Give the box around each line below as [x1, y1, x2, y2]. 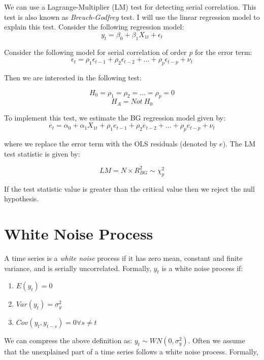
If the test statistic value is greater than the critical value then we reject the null [4, 183, 255, 194]
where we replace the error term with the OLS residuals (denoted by [4, 138, 217, 149]
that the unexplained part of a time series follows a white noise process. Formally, [4, 346, 258, 357]
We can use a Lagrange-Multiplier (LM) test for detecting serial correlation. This [4, 2, 256, 12]
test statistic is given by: [4, 148, 80, 159]
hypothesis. [4, 193, 39, 204]
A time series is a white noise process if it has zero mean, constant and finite [4, 253, 243, 263]
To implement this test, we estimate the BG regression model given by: [4, 112, 225, 123]
